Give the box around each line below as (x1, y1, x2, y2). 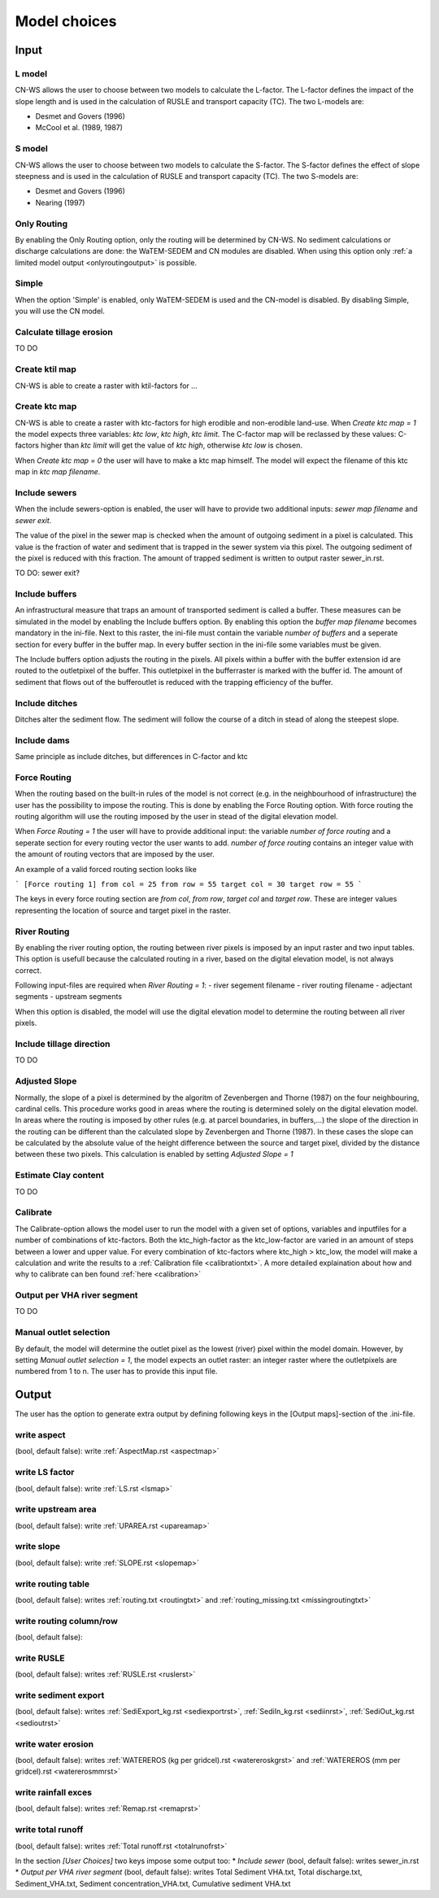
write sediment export (15, 1690, 105, 1701)
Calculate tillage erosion (15, 326, 113, 338)
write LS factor (15, 1467, 75, 1478)
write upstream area (15, 1503, 97, 1515)
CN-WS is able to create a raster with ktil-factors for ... (15, 381, 198, 391)
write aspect (15, 1429, 66, 1441)
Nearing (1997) (35, 198, 85, 207)
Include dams (15, 735, 70, 746)
